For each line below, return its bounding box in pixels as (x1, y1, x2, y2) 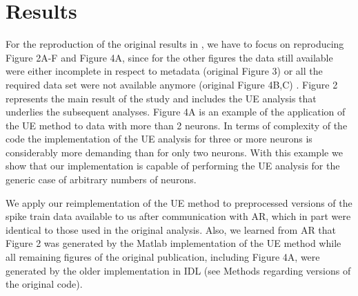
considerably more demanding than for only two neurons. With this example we (6, 145, 343, 159)
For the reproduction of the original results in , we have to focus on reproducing (6, 37, 344, 51)
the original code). (6, 277, 83, 291)
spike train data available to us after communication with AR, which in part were (6, 209, 351, 223)
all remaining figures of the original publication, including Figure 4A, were (6, 250, 320, 264)
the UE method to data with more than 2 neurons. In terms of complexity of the (6, 118, 348, 132)
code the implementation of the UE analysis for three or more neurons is (6, 131, 312, 146)
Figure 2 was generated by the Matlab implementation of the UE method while (6, 236, 341, 250)
